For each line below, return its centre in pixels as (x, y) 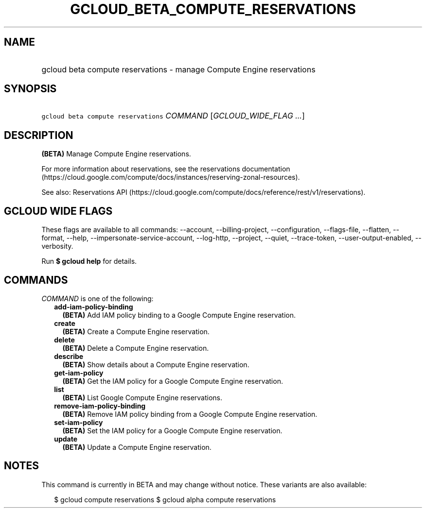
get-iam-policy (79, 373)
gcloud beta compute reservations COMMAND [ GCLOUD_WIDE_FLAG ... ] (173, 116)
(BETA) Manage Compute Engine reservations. (116, 154)
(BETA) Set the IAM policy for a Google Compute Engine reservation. (172, 430)
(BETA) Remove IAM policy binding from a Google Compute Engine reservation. (190, 414)
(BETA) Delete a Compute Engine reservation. (136, 348)
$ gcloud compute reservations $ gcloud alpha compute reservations (165, 499)
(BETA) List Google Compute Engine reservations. (142, 397)
